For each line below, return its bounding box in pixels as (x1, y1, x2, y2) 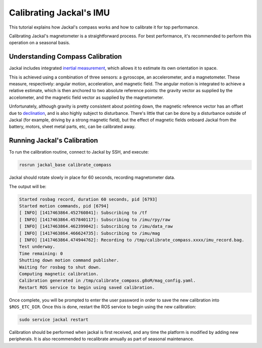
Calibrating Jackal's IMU (9, 7, 110, 18)
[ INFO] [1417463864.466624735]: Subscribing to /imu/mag (19, 230, 160, 236)
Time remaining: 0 (19, 251, 63, 256)
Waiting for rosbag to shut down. (19, 264, 101, 270)
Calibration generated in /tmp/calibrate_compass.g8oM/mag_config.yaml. (19, 278, 196, 284)
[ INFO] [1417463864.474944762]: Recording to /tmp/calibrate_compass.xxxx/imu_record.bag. (19, 237, 245, 242)
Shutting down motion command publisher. (19, 257, 119, 263)
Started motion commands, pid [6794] (19, 204, 109, 208)
